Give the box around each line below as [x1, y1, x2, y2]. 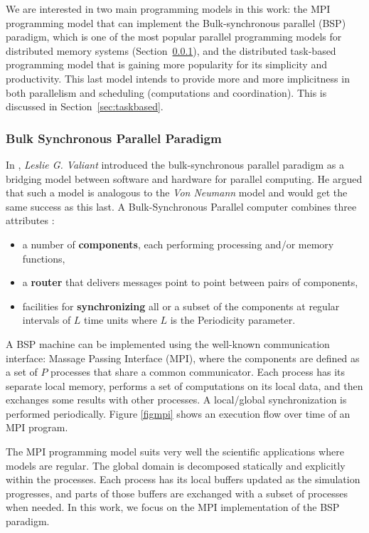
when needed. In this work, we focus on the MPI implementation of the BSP [6, 500, 340, 514]
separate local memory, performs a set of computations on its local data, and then [6, 378, 363, 393]
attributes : [6, 213, 55, 228]
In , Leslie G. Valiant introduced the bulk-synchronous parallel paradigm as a [6, 157, 344, 171]
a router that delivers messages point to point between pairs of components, [22, 275, 358, 290]
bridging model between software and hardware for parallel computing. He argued [6, 171, 363, 186]
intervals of [22, 312, 71, 327]
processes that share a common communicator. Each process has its [50, 364, 346, 379]
